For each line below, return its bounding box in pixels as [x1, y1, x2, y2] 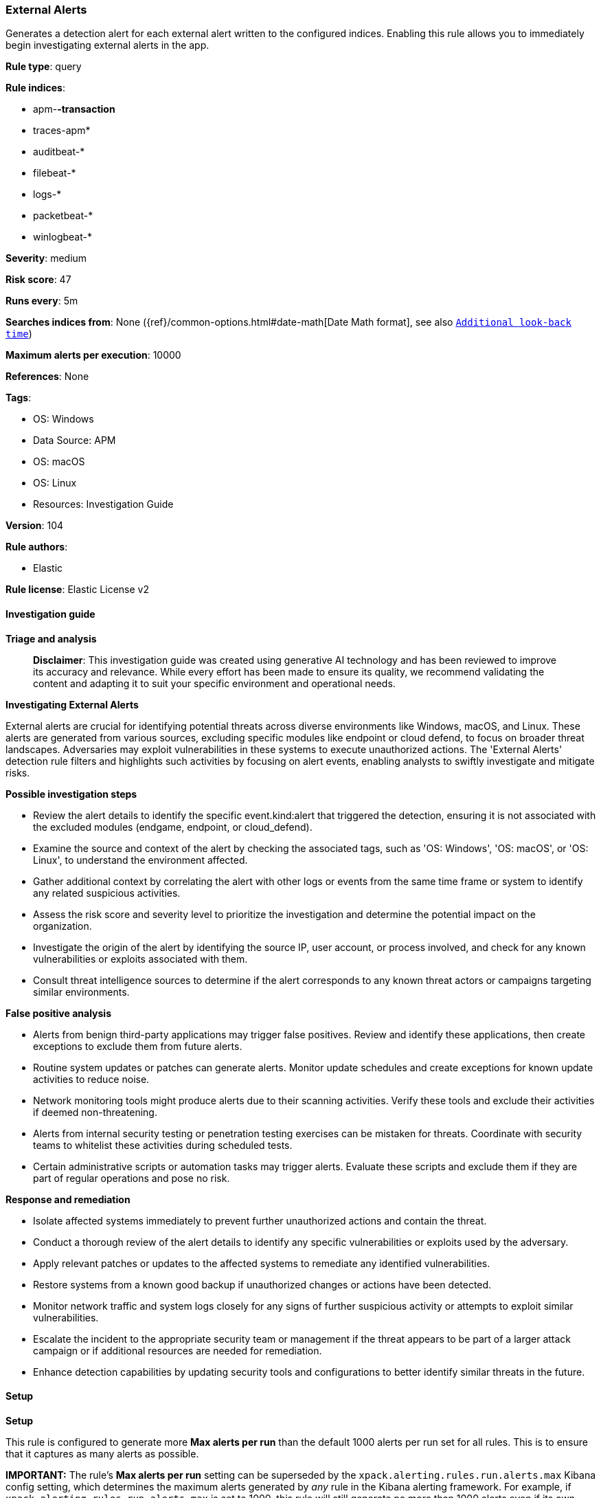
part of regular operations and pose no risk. [33, 1172, 230, 1184]
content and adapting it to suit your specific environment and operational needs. [33, 677, 396, 689]
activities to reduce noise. [33, 1073, 150, 1085]
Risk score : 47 [5, 273, 71, 286]
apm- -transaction [33, 103, 115, 115]
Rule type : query [5, 60, 82, 73]
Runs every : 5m [5, 295, 78, 307]
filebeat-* [33, 167, 76, 179]
